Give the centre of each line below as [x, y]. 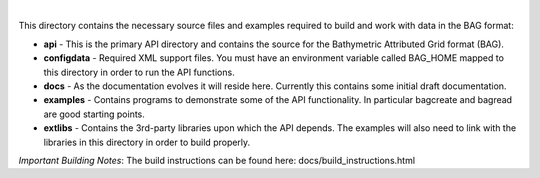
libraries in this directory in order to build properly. [147, 142]
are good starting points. [94, 114]
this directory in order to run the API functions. [139, 72]
